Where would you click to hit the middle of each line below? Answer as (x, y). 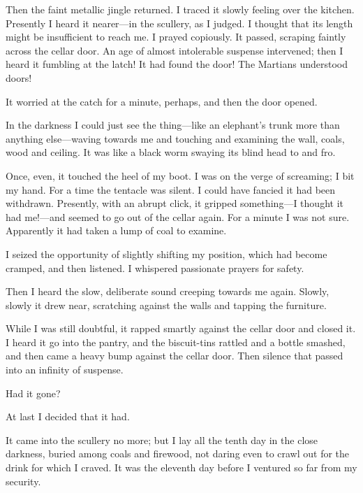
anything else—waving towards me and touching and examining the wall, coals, (175, 138)
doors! (19, 77)
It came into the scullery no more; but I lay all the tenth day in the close (162, 440)
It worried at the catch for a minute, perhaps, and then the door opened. (162, 101)
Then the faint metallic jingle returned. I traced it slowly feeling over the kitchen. (180, 9)
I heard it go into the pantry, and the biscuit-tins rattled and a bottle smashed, (176, 342)
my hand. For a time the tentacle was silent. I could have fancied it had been (171, 189)
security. (23, 481)
